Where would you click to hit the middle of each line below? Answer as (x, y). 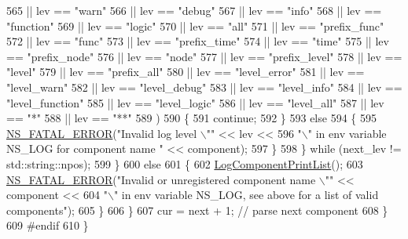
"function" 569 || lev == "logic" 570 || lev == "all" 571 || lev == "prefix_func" (195, 25)
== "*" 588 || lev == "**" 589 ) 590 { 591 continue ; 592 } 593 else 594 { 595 (191, 118)
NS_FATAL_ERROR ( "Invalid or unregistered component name (161, 179)
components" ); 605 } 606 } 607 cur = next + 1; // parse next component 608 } (197, 210)
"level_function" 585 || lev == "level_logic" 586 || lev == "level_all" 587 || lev (195, 102)
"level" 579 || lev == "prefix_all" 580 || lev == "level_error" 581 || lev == (186, 72)
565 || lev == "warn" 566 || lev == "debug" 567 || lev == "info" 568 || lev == (194, 10)
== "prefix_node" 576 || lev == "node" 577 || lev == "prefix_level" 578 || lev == (204, 56)
